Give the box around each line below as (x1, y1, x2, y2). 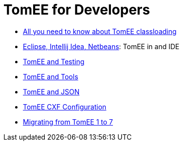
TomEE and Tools (23, 72, 78, 81)
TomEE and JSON (23, 87, 80, 96)
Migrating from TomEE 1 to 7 (23, 117, 113, 126)
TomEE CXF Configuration (23, 102, 107, 111)
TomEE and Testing (23, 57, 85, 66)
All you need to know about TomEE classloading (23, 27, 177, 36)
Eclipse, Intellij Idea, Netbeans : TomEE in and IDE (23, 42, 180, 51)
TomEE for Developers (3, 1, 150, 18)
